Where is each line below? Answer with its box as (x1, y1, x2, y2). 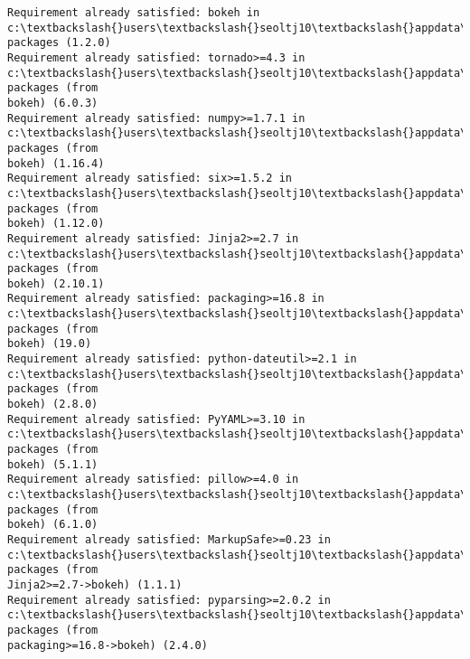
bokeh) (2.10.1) (7, 277, 105, 290)
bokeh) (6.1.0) (7, 518, 99, 532)
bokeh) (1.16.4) (7, 156, 105, 170)
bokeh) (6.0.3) (7, 96, 99, 109)
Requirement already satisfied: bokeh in (7, 6, 260, 19)
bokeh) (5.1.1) (7, 457, 99, 471)
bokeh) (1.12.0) (7, 217, 105, 231)
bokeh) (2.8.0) (7, 398, 99, 411)
